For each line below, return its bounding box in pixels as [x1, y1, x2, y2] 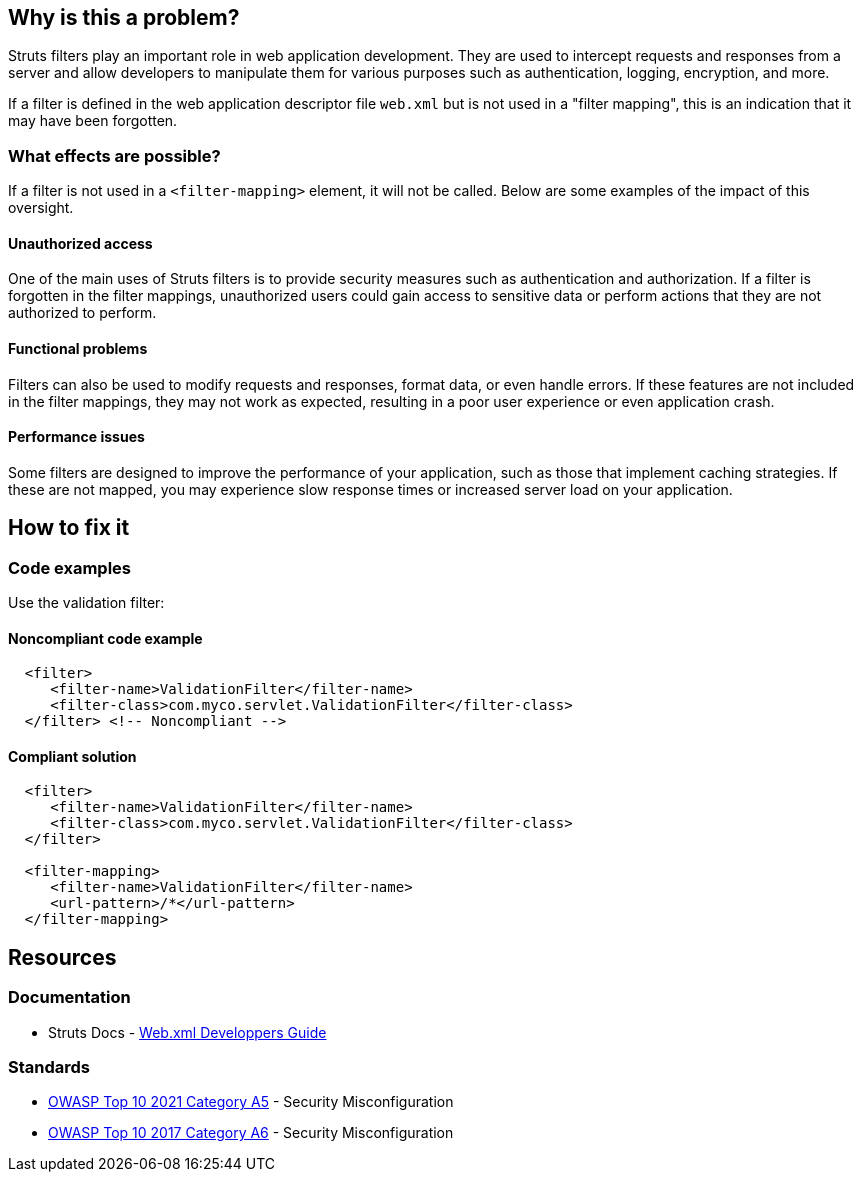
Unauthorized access [8, 234, 153, 252]
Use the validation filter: [8, 594, 165, 612]
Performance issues [8, 428, 145, 446]
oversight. [8, 199, 74, 217]
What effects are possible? [8, 145, 221, 166]
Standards [8, 1057, 91, 1078]
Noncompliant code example [8, 629, 203, 647]
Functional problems [8, 340, 148, 357]
